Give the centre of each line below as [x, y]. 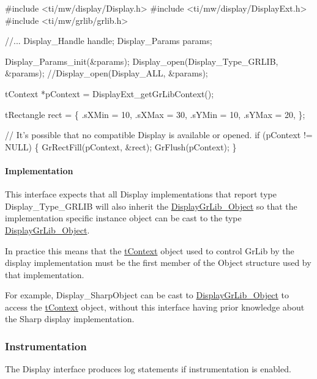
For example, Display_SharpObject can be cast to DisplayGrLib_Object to [147, 295]
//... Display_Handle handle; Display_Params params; [109, 41]
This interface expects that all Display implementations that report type [141, 194]
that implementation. [45, 274]
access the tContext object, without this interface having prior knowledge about [155, 307]
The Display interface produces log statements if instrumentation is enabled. [148, 369]
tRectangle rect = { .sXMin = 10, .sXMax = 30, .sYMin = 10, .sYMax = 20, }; [155, 114]
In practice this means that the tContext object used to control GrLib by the [150, 250]
